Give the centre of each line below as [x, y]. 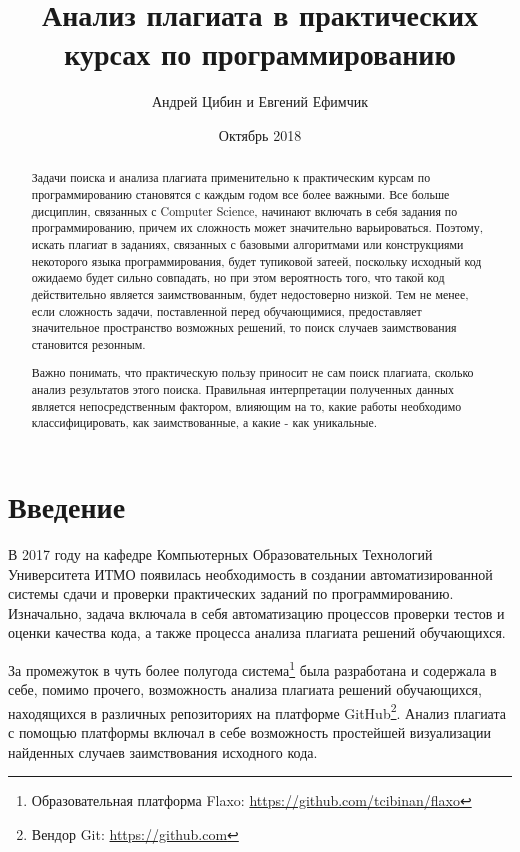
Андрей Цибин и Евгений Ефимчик [259, 101]
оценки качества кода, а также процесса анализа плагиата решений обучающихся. [257, 632]
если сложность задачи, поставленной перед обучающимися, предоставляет [226, 310]
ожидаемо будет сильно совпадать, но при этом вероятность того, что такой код [238, 277]
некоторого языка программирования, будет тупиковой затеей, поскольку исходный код [256, 260]
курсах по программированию [260, 53]
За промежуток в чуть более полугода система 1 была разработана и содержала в [252, 668]
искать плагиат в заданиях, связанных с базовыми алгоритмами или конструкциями [247, 243]
